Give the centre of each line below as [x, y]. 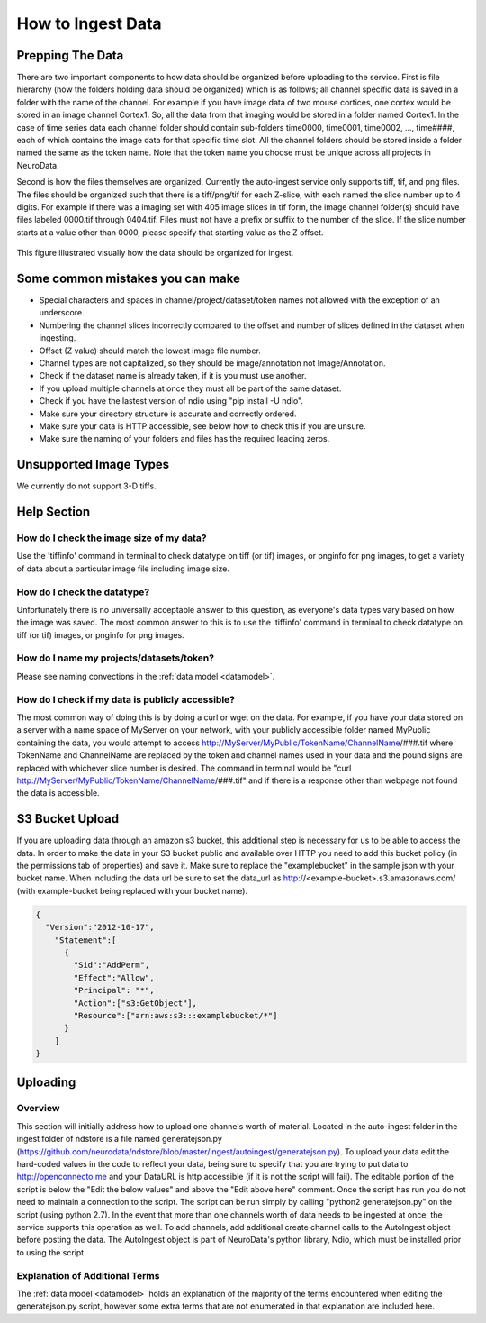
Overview [38, 1109]
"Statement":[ [85, 940]
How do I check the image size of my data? [112, 538]
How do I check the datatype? [83, 592]
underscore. [62, 313]
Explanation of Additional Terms [88, 1275]
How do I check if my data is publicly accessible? [126, 699]
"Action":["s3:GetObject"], [135, 1003]
